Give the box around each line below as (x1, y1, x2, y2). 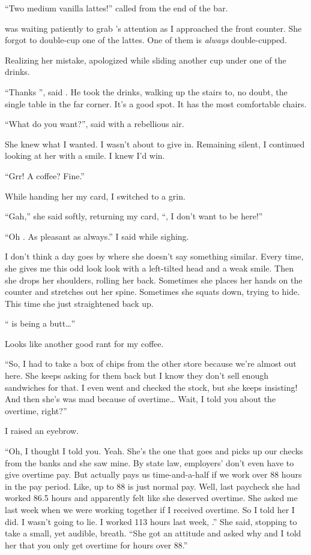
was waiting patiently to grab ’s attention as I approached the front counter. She (5, 22, 302, 34)
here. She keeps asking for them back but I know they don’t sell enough (5, 369, 268, 382)
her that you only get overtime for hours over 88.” (5, 538, 188, 551)
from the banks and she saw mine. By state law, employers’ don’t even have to (5, 456, 294, 469)
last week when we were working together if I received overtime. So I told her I (5, 503, 295, 515)
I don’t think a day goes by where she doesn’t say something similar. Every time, (5, 250, 304, 263)
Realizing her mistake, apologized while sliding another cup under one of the (5, 53, 286, 66)
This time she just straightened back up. (5, 297, 154, 309)
